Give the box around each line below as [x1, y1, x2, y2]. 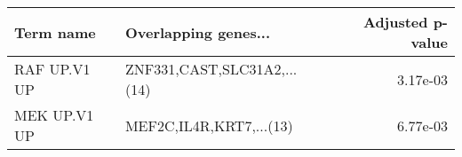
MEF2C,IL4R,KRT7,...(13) [124, 114, 293, 136]
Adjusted [362, 12, 428, 32]
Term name [14, 21, 96, 43]
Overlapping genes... [124, 21, 270, 43]
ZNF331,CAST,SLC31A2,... [124, 59, 298, 79]
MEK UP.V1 [14, 105, 94, 125]
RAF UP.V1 [14, 59, 91, 79]
